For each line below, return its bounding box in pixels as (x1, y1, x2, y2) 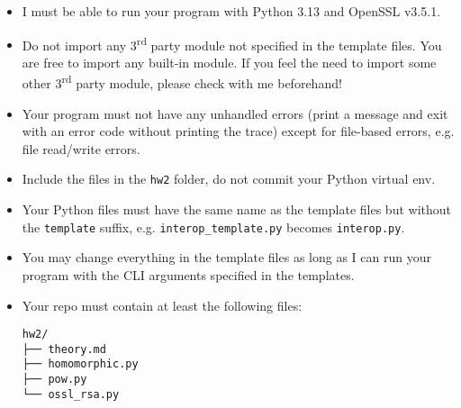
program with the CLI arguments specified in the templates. (22, 265, 355, 284)
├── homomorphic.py (22, 358, 139, 371)
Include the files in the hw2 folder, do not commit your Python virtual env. (22, 169, 436, 188)
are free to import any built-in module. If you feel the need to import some (22, 52, 437, 71)
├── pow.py (22, 373, 87, 386)
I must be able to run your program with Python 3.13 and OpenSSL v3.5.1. (22, 2, 441, 20)
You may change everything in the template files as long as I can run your (22, 248, 431, 267)
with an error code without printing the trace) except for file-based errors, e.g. (22, 122, 455, 141)
